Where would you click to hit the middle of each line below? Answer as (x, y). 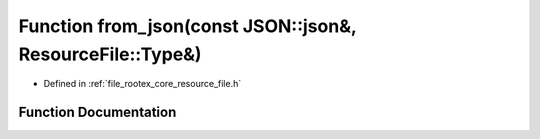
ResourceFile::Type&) (110, 54)
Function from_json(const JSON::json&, (187, 26)
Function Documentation (97, 112)
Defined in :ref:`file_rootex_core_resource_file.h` (142, 84)
